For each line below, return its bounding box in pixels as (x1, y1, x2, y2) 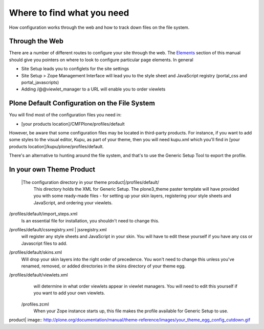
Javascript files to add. (21, 240, 67, 246)
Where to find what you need (9, 7, 130, 18)
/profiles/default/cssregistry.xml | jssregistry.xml (9, 227, 107, 233)
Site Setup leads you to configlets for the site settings (21, 66, 130, 72)
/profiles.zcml (21, 301, 49, 307)
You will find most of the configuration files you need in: (9, 112, 122, 118)
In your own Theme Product (9, 165, 95, 174)
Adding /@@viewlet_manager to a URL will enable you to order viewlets (21, 86, 166, 92)
